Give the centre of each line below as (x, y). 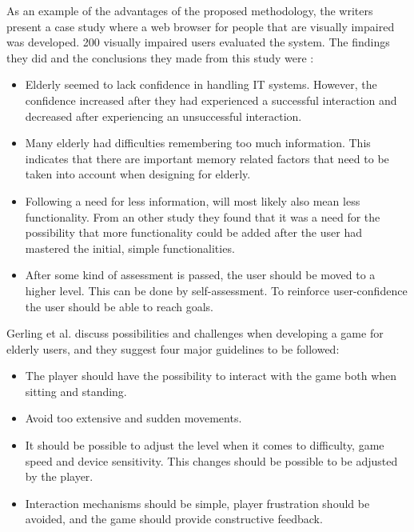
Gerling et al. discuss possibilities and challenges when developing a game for (195, 333)
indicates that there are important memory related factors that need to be (207, 158)
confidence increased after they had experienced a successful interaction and (211, 100)
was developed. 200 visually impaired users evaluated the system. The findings (198, 42)
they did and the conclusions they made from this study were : (160, 57)
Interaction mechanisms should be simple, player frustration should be (197, 503)
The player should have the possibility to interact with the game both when (211, 376)
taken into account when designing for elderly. (138, 174)
